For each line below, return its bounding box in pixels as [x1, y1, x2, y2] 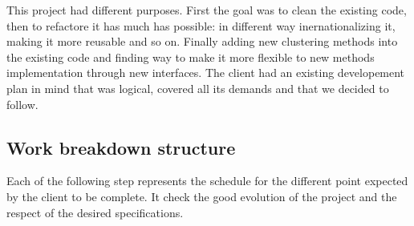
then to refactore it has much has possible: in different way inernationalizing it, [6, 17, 396, 34]
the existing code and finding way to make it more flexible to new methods [6, 48, 375, 65]
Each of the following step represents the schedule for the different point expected [6, 172, 408, 189]
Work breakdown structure [6, 135, 236, 159]
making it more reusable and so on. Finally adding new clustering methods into [6, 33, 398, 50]
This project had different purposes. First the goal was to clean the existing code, [6, 2, 407, 18]
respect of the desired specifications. [6, 204, 184, 220]
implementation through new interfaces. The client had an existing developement [6, 64, 405, 81]
